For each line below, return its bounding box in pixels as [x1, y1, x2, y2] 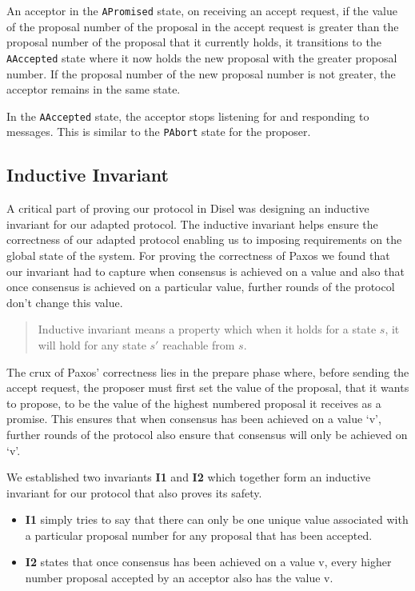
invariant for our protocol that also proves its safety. [6, 484, 262, 501]
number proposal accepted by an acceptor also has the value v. [25, 569, 333, 586]
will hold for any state [38, 336, 146, 353]
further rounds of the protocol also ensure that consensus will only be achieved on [6, 425, 408, 442]
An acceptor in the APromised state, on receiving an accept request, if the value [6, 2, 397, 18]
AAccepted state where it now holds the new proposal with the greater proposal [6, 49, 397, 66]
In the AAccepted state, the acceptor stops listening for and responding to [6, 107, 369, 124]
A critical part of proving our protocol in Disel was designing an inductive [6, 200, 369, 217]
